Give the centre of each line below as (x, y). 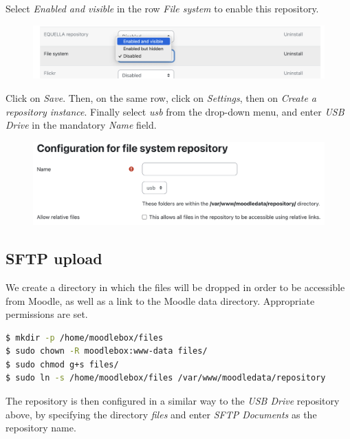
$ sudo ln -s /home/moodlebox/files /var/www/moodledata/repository (166, 378)
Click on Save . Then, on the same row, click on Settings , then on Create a (161, 98)
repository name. (41, 428)
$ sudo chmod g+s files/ (62, 364)
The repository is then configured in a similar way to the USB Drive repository (173, 401)
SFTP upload (54, 258)
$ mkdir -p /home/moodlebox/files (85, 338)
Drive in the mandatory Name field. (81, 125)
